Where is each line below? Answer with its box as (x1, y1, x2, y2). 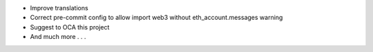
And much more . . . (30, 33, 86, 41)
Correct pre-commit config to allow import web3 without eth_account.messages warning (30, 14, 283, 22)
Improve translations (30, 4, 89, 12)
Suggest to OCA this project (30, 23, 110, 31)
